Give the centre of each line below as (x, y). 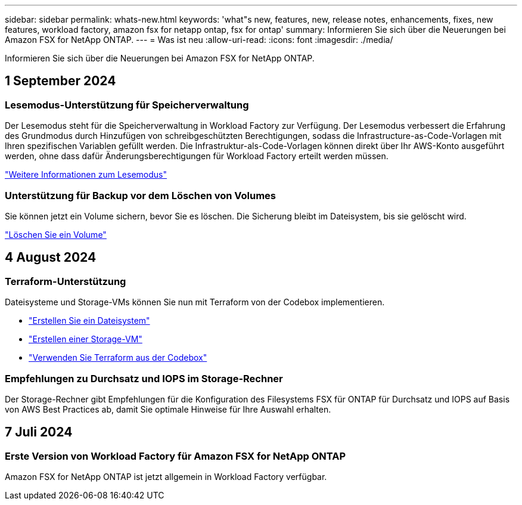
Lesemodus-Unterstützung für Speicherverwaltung (127, 105)
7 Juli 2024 (39, 432)
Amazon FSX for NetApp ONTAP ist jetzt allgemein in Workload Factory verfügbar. (166, 477)
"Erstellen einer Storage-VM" (86, 339)
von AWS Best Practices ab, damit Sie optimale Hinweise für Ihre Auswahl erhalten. (168, 409)
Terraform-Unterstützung (66, 281)
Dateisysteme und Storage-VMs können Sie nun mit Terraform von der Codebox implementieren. (195, 302)
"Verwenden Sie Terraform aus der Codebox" (118, 358)
